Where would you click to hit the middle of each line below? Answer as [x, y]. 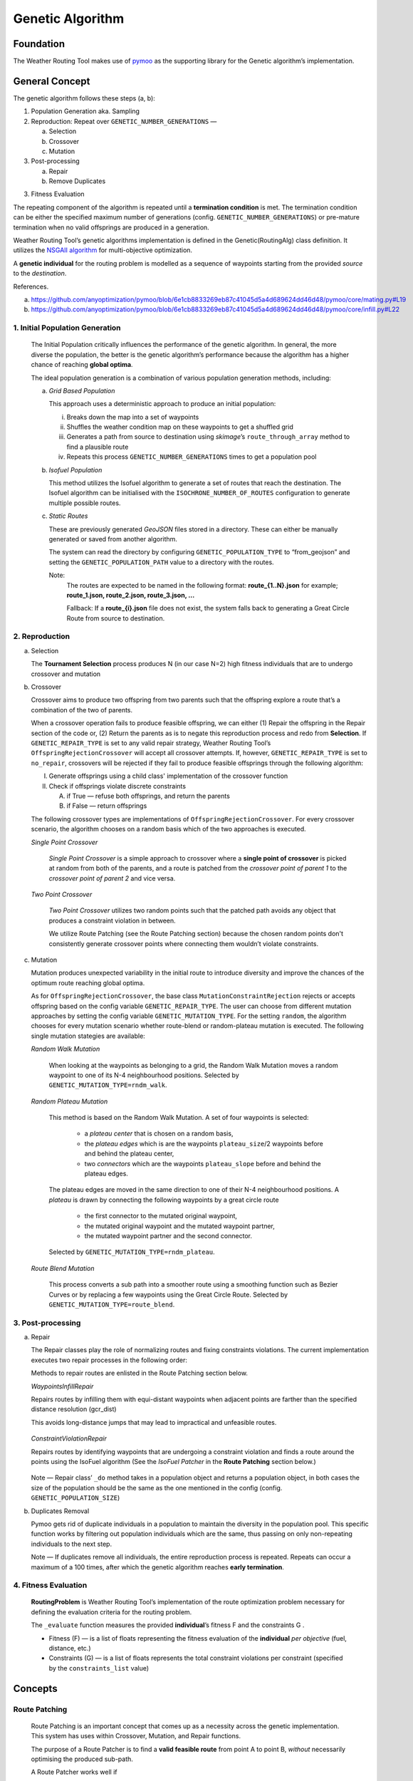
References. [31, 286]
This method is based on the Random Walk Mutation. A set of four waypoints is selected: [179, 1118]
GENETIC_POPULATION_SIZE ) [75, 1498]
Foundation [39, 44]
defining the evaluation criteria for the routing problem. [111, 1612]
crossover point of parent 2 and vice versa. [112, 878]
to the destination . [40, 274]
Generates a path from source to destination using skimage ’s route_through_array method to [208, 437]
